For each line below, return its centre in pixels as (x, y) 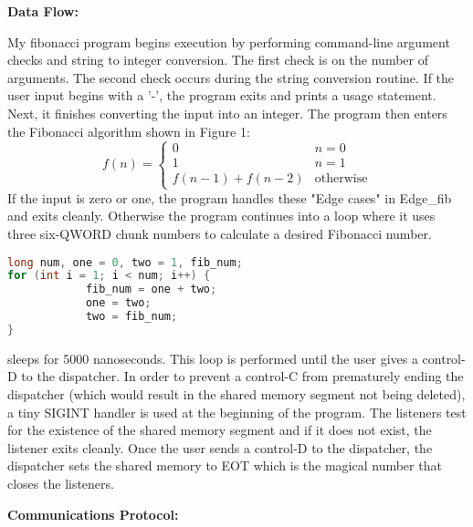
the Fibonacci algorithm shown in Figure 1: (129, 131)
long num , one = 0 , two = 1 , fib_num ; (125, 262)
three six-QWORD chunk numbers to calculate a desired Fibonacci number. (220, 233)
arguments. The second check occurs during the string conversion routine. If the (231, 77)
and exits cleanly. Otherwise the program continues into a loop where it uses (221, 216)
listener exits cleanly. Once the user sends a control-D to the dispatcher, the (220, 447)
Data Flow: (43, 11)
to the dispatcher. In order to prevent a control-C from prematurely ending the (242, 376)
